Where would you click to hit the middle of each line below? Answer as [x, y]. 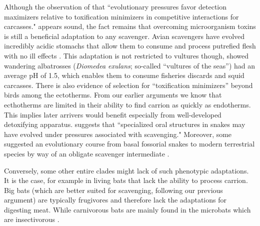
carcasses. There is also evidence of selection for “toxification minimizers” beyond [128, 85]
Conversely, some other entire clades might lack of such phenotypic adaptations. [126, 170]
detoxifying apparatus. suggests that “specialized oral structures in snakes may [125, 124]
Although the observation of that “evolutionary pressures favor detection [115, 6]
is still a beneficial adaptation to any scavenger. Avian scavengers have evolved [124, 36]
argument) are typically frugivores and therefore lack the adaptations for [115, 200]
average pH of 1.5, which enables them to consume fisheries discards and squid [124, 75]
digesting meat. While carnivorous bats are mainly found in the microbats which [127, 209]
